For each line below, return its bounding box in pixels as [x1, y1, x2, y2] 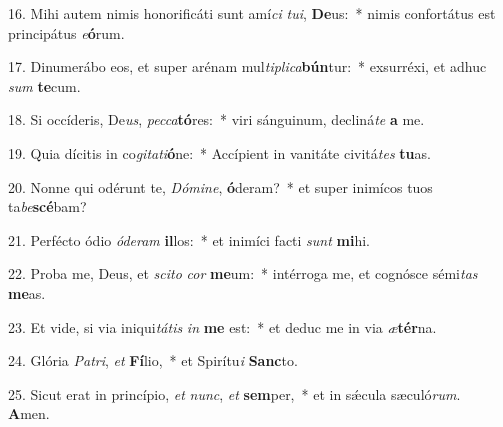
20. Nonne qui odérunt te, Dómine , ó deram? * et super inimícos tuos [8, 176, 433, 197]
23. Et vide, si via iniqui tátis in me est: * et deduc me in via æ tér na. [8, 316, 437, 337]
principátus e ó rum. [8, 22, 125, 43]
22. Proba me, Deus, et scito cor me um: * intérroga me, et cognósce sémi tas [8, 263, 478, 284]
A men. [8, 403, 50, 424]
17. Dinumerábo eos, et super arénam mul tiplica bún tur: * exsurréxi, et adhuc [8, 56, 487, 77]
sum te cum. [8, 75, 81, 96]
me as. [8, 282, 46, 303]
